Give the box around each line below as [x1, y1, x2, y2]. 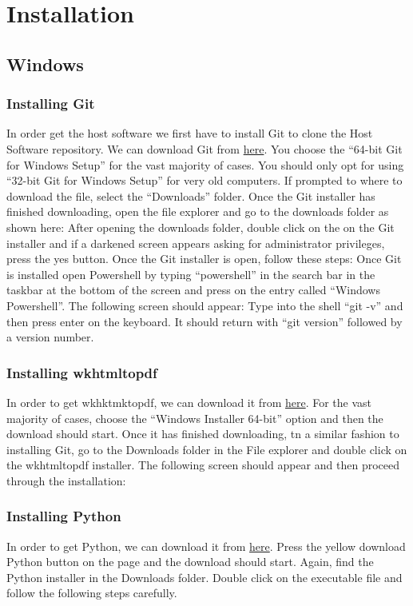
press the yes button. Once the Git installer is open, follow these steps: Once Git [6, 250, 402, 267]
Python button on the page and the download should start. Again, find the [6, 553, 374, 570]
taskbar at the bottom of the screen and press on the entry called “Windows [6, 281, 380, 298]
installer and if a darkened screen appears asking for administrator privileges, [6, 234, 385, 251]
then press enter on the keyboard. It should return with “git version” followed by [6, 313, 403, 329]
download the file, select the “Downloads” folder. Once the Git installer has [6, 187, 375, 204]
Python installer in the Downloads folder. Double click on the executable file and [6, 568, 403, 585]
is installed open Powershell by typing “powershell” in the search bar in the [6, 265, 375, 282]
